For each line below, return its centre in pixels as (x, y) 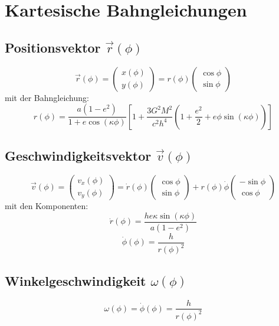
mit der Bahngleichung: (47, 97)
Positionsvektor (53, 47)
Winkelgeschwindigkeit (76, 280)
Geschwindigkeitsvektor (78, 155)
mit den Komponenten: (47, 206)
